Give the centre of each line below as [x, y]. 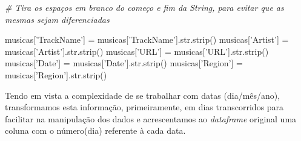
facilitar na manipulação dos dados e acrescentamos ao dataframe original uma [151, 118]
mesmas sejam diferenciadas [57, 19]
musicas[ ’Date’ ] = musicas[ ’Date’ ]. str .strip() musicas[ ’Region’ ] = [124, 63]
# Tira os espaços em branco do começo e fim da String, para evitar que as [144, 7]
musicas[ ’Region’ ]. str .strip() [56, 74]
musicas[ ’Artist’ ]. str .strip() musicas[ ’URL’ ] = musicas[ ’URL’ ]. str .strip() [137, 51]
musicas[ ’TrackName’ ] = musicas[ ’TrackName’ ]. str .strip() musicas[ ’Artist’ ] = [147, 39]
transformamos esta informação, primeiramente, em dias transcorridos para [144, 107]
